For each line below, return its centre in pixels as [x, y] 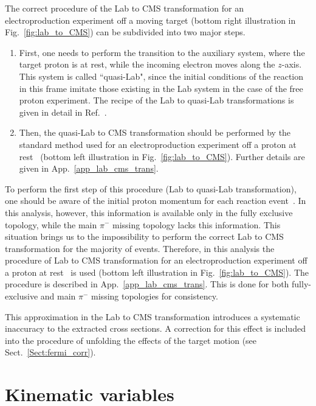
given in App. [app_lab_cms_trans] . [89, 168]
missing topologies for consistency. [155, 296]
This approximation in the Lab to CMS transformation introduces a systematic [153, 316]
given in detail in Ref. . [63, 112]
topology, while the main [51, 224]
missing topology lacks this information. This [197, 224]
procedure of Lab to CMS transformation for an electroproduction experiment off [156, 260]
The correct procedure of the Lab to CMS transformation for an [124, 8]
